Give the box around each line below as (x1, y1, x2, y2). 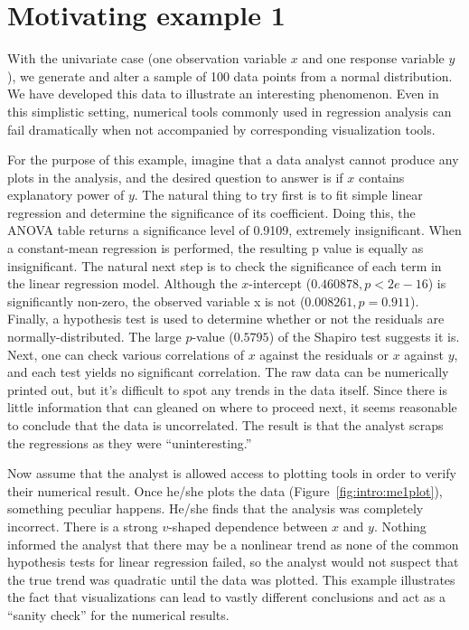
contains (358, 167, 405, 186)
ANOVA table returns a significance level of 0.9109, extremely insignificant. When (7, 221, 462, 240)
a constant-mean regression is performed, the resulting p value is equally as (7, 239, 424, 258)
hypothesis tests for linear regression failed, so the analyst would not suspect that (7, 552, 459, 571)
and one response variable (302, 49, 445, 68)
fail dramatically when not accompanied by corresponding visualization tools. (7, 119, 436, 138)
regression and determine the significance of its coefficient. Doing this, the (7, 202, 416, 221)
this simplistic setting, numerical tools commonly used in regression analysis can (7, 101, 452, 120)
